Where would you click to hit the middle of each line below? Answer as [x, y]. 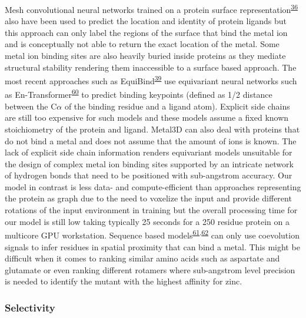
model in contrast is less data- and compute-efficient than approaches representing [153, 186]
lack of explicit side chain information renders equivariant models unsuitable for [149, 152]
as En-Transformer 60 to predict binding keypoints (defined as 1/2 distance [139, 94]
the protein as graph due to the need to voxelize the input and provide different [148, 198]
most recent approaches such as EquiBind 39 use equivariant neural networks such [151, 80]
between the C [31, 106]
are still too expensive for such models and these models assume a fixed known [147, 117]
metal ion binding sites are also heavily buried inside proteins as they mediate [145, 56]
